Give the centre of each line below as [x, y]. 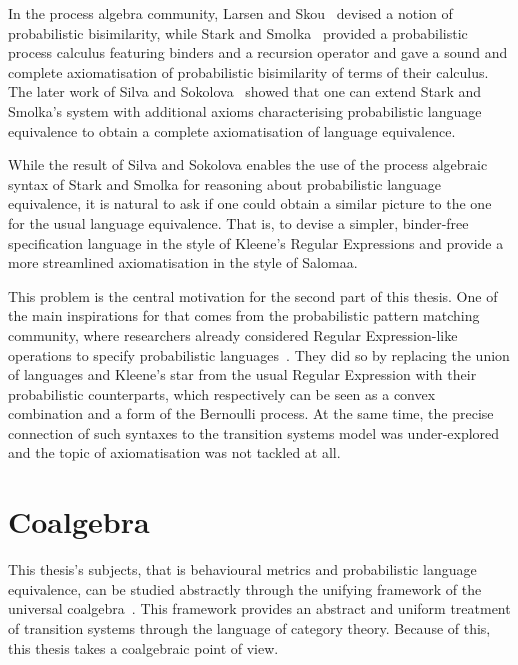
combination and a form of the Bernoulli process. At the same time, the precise [251, 413]
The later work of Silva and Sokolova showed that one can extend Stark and [245, 91]
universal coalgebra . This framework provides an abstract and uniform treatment [259, 608]
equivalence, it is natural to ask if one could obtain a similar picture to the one [250, 203]
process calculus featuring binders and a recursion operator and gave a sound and [258, 52]
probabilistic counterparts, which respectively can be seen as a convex [222, 393]
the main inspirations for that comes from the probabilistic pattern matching [244, 315]
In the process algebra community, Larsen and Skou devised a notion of [230, 13]
